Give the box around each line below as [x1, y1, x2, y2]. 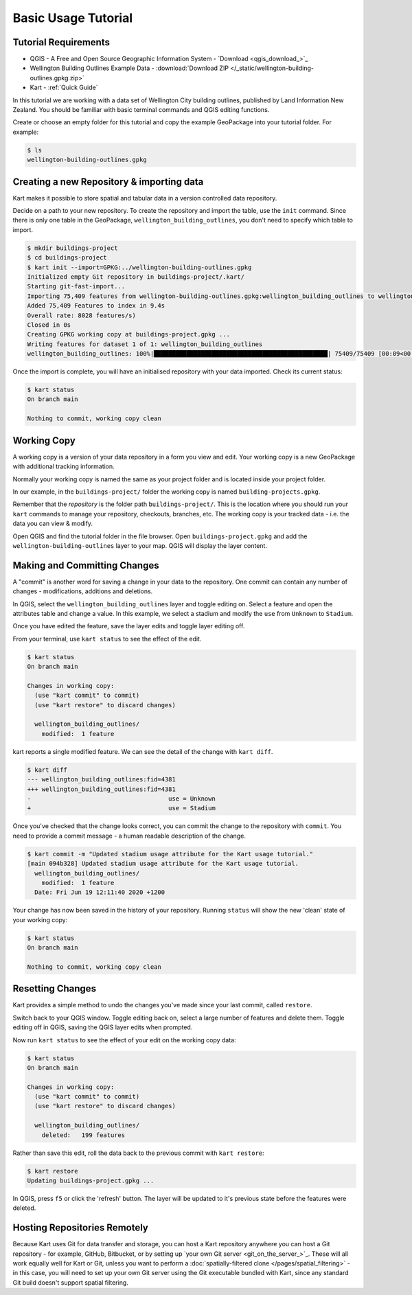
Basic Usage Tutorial [12, 10, 133, 25]
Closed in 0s [27, 321, 71, 329]
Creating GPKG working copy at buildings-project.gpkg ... [27, 330, 230, 339]
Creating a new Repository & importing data [12, 176, 204, 187]
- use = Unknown [27, 795, 216, 803]
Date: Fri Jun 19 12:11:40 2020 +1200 [34, 889, 165, 896]
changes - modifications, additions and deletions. [12, 587, 153, 595]
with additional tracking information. [12, 462, 115, 470]
